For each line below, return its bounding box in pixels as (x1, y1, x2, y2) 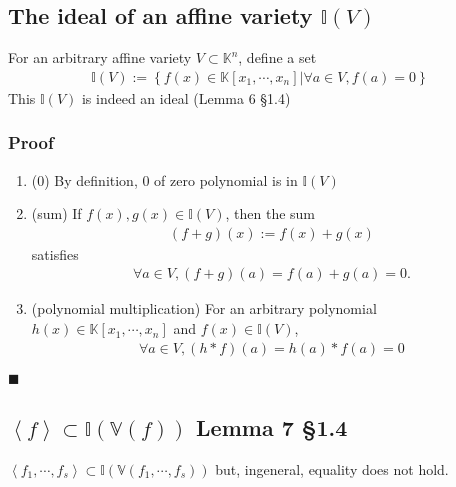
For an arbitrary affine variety (8, 47, 192, 68)
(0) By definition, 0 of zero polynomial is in (31, 169, 298, 190)
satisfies (31, 243, 79, 264)
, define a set (238, 47, 317, 68)
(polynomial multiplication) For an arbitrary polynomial (31, 298, 377, 319)
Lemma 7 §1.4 (196, 412, 348, 443)
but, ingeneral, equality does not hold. (215, 458, 449, 479)
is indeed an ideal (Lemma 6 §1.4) (81, 87, 291, 108)
